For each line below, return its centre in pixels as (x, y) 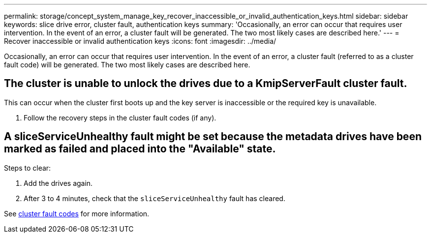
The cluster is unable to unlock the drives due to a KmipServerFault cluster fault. (206, 84)
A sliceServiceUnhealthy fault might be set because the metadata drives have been (213, 137)
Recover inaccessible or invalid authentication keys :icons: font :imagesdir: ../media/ (140, 41)
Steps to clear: (28, 168)
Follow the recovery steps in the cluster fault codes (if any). (120, 118)
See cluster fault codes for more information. (77, 213)
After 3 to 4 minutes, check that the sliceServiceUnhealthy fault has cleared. (154, 198)
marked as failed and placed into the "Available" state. (140, 149)
